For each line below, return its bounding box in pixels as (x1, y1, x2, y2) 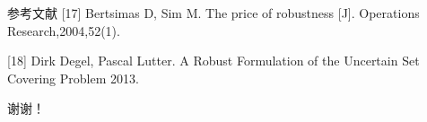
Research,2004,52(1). (7, 21, 120, 39)
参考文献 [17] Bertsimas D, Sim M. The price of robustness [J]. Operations (7, 4, 420, 22)
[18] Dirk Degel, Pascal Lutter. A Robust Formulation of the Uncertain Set (7, 51, 420, 70)
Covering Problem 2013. (7, 68, 139, 87)
